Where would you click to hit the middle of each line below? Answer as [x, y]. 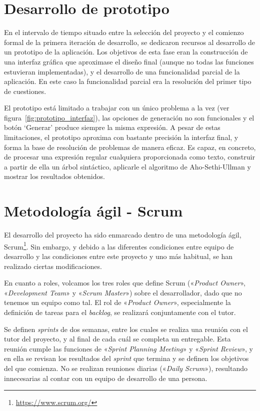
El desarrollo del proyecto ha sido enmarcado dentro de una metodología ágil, [123, 235]
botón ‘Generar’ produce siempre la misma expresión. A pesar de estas [112, 127]
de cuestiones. [25, 91]
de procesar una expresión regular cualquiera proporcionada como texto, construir [129, 157]
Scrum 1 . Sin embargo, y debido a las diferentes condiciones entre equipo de [119, 245]
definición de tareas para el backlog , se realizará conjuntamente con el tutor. [120, 312]
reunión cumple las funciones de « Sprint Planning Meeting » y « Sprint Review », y [128, 348]
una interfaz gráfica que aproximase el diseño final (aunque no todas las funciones [129, 61]
